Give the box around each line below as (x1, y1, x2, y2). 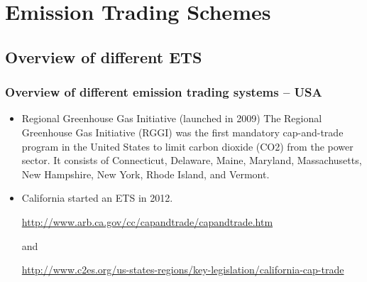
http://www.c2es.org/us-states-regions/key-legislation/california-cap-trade (21, 262, 344, 277)
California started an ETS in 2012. (21, 190, 173, 205)
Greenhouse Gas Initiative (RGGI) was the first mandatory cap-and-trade (21, 124, 344, 139)
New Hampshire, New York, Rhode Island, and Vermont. (21, 166, 270, 181)
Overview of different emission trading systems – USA (5, 83, 322, 101)
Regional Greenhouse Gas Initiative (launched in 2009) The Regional (21, 111, 322, 126)
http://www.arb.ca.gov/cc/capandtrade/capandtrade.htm (21, 214, 273, 229)
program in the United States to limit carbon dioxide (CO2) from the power (21, 139, 354, 153)
